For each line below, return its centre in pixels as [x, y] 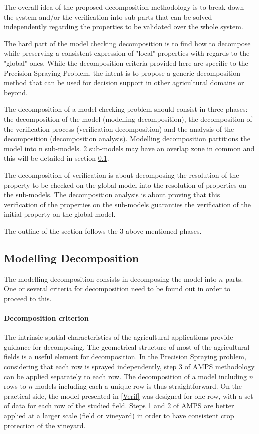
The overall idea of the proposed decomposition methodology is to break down [124, 7]
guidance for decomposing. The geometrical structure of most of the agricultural [127, 347]
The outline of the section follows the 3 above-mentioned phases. [103, 231]
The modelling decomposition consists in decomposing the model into [110, 279]
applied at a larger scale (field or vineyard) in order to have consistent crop [119, 415]
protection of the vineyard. [45, 425]
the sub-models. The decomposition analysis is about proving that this [112, 194]
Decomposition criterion [46, 318]
